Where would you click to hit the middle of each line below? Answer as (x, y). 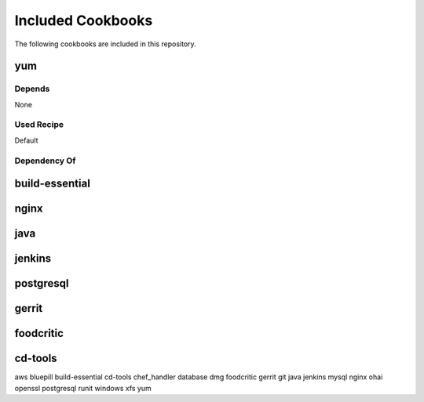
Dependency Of (45, 161)
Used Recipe (39, 125)
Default (26, 140)
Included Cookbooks (84, 20)
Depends (32, 89)
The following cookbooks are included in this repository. (105, 44)
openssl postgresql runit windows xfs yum (83, 388)
